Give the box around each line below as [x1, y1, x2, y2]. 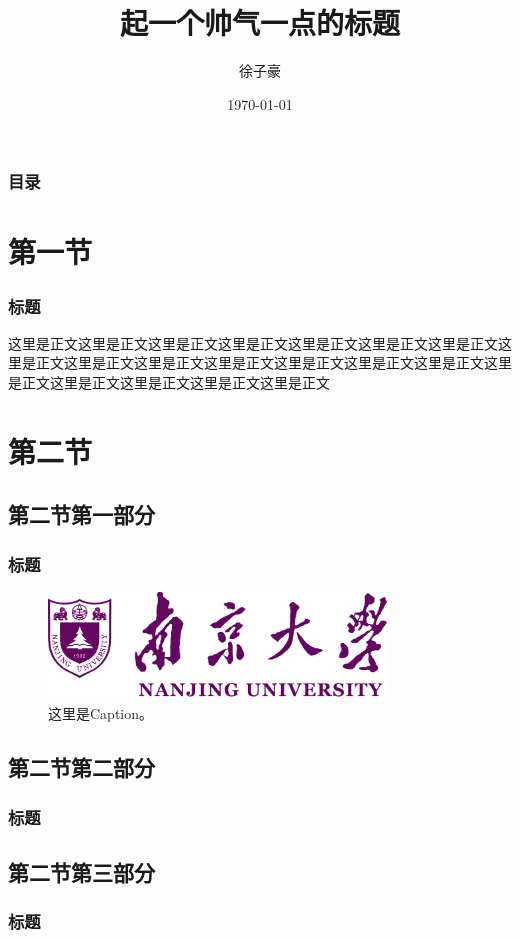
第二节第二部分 [8, 752, 155, 783]
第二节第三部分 [8, 856, 155, 887]
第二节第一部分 [8, 499, 155, 530]
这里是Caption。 [48, 703, 154, 724]
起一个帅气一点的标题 [119, 2, 400, 43]
